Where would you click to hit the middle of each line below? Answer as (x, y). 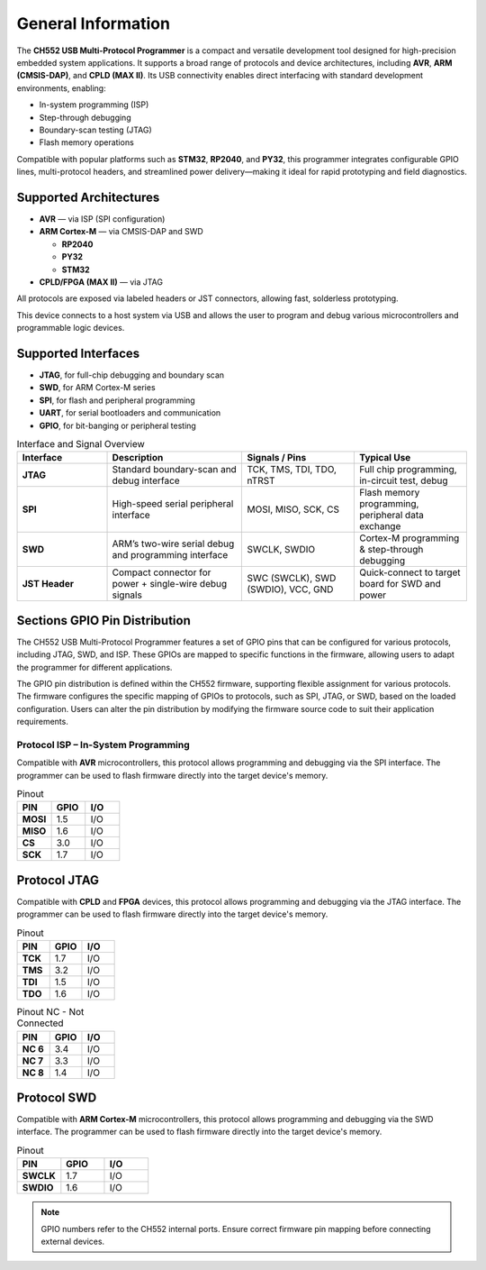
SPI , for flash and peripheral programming (117, 400)
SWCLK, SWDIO (281, 550)
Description (138, 458)
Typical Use (385, 458)
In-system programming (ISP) (94, 105)
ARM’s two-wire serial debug (173, 544)
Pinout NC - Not (50, 1012)
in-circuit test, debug (404, 480)
